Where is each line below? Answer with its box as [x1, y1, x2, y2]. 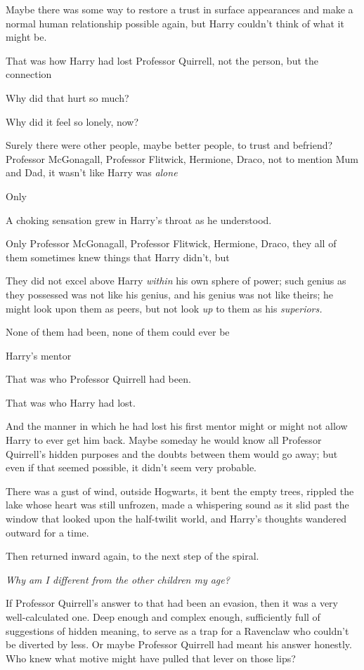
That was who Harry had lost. [6, 395, 136, 409]
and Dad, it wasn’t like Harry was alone [6, 165, 178, 180]
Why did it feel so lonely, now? [6, 114, 139, 129]
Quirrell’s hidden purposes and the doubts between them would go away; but [6, 446, 338, 461]
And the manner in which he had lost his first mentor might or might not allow [6, 419, 348, 433]
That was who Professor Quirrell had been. [6, 372, 191, 386]
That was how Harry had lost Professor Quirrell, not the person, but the [6, 53, 318, 67]
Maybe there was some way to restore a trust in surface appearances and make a [6, 2, 353, 16]
